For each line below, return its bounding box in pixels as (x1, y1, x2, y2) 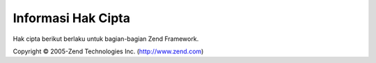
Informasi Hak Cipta (13, 10, 130, 26)
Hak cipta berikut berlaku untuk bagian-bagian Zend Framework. (13, 35, 199, 43)
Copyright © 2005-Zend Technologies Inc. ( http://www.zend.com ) (13, 47, 204, 55)
